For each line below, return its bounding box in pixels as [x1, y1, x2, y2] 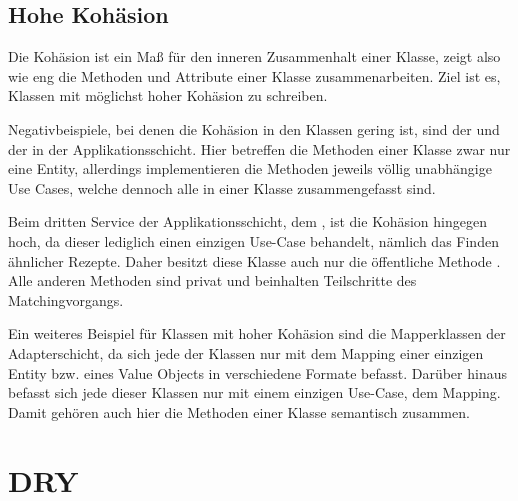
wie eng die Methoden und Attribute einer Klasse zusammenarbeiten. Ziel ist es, [8, 65, 501, 86]
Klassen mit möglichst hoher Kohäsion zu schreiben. [8, 85, 328, 106]
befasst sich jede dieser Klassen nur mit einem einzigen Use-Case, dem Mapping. [8, 382, 501, 403]
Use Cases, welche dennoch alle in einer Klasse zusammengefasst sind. [8, 177, 436, 198]
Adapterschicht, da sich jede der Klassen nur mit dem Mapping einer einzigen [8, 342, 484, 363]
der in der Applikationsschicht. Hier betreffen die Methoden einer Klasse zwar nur [8, 138, 511, 159]
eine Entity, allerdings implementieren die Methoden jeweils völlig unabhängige [8, 158, 492, 179]
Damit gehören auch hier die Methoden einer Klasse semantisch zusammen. [8, 401, 470, 422]
